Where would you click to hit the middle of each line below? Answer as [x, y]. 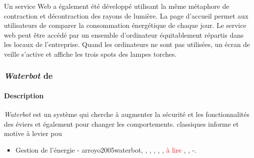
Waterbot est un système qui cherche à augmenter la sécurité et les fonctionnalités [127, 114]
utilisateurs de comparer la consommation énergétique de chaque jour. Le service [125, 25]
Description [24, 95]
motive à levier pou [33, 133]
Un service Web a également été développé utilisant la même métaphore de [117, 6]
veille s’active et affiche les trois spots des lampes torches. [90, 54]
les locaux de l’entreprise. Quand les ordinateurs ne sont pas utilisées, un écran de [127, 44]
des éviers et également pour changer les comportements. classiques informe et [121, 124]
